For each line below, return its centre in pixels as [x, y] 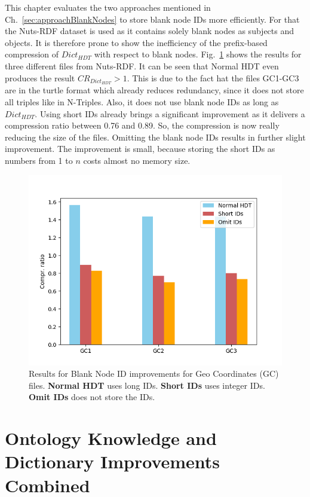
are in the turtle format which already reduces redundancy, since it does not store [154, 90]
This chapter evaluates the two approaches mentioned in [108, 7]
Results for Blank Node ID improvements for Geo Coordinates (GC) [154, 373]
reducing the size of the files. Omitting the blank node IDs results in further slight [155, 137]
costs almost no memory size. [137, 160]
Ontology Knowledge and [111, 438]
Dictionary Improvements [113, 461]
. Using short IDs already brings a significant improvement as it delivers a [170, 113]
